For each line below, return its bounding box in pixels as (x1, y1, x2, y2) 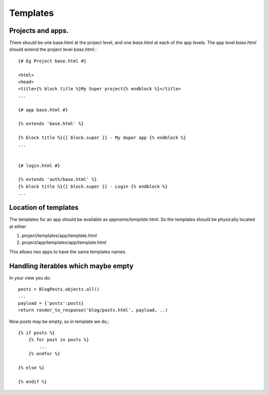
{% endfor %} (28, 351, 60, 357)
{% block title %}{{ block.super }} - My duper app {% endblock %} (18, 135, 186, 140)
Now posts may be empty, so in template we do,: (9, 318, 110, 324)
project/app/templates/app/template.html (21, 240, 107, 246)
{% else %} (18, 365, 45, 371)
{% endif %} (18, 379, 47, 385)
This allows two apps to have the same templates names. (9, 249, 127, 255)
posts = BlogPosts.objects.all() (18, 286, 100, 292)
